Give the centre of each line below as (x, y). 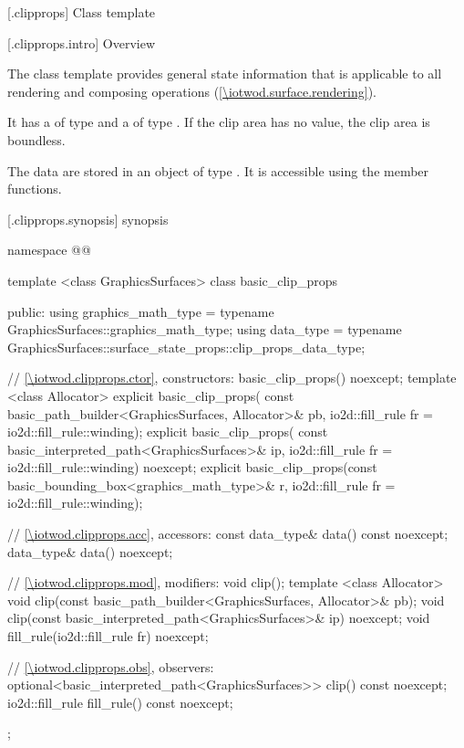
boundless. (36, 139)
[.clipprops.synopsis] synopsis (88, 219)
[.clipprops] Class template (82, 12)
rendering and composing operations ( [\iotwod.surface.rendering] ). (192, 91)
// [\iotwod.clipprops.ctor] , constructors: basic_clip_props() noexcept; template (232, 378)
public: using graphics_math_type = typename (141, 311)
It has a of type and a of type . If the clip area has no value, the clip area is (219, 122)
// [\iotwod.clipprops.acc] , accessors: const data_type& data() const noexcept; (228, 534)
